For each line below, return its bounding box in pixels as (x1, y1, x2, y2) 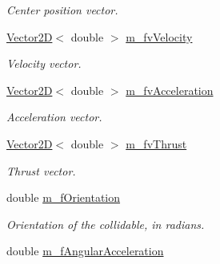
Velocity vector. (6, 55, 82, 72)
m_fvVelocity (126, 28, 193, 45)
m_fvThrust (126, 135, 187, 152)
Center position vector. (6, 2, 118, 18)
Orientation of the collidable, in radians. (6, 215, 205, 232)
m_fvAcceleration (126, 81, 214, 98)
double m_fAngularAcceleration (6, 242, 164, 259)
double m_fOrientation (6, 189, 121, 206)
